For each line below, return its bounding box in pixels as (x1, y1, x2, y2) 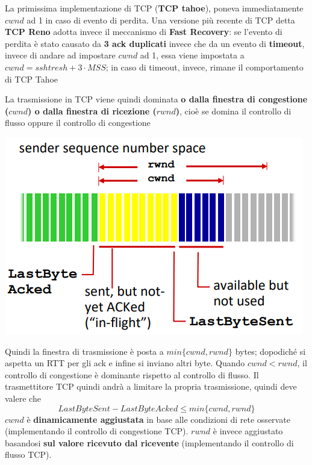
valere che (5, 392, 41, 404)
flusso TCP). (5, 448, 52, 461)
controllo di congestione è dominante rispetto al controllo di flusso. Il (5, 368, 259, 381)
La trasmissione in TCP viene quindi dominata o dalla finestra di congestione (5, 93, 308, 105)
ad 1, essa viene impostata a (140, 49, 245, 61)
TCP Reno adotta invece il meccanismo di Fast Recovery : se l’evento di (5, 25, 282, 38)
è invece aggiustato (213, 425, 283, 437)
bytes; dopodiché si (235, 345, 306, 357)
